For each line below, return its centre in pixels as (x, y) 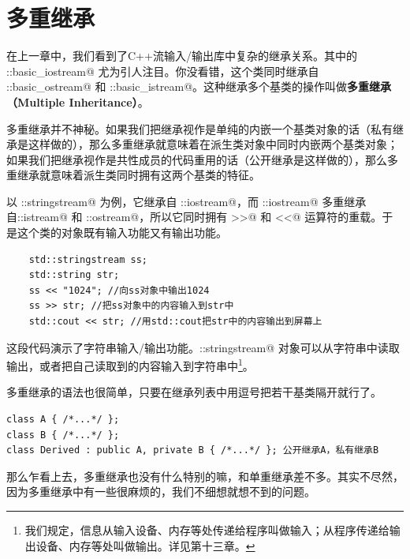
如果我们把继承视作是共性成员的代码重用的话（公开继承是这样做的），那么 (197, 159)
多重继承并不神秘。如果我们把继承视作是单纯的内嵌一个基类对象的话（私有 (199, 128)
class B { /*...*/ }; (63, 435)
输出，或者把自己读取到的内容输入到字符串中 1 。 (130, 364)
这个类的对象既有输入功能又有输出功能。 (122, 233)
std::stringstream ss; (88, 259)
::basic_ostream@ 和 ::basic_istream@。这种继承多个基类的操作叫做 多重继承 (199, 86)
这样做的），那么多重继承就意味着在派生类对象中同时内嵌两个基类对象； (213, 144)
